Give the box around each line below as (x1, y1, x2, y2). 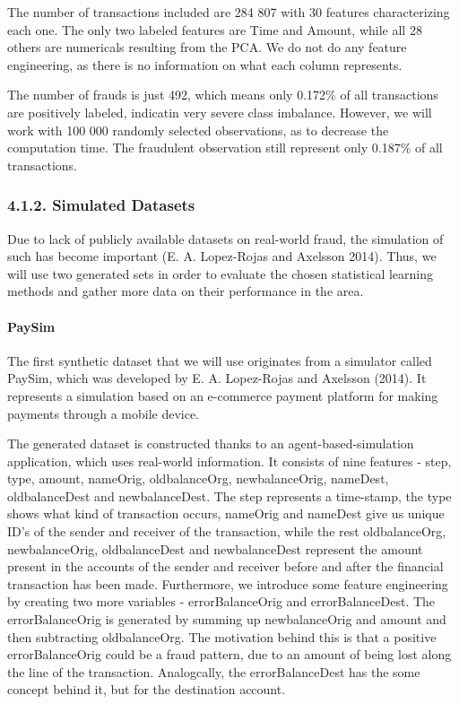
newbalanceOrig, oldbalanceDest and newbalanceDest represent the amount (7, 539, 423, 558)
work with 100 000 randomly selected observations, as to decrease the (7, 120, 389, 139)
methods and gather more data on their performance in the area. (7, 282, 364, 300)
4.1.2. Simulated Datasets (7, 194, 195, 216)
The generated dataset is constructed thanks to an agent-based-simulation (7, 434, 414, 453)
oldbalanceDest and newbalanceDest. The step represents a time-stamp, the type (7, 486, 452, 505)
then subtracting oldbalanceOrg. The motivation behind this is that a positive (7, 627, 437, 646)
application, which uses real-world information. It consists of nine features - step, (7, 451, 452, 470)
